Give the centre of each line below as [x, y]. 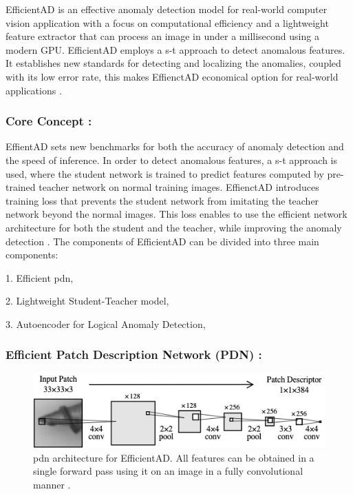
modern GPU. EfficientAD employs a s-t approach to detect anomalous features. [175, 49]
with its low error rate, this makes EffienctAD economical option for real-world [172, 76]
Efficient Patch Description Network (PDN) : [134, 354]
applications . [34, 90]
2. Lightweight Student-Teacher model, [87, 301]
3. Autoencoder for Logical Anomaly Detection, [106, 323]
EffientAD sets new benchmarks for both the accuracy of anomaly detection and [175, 146]
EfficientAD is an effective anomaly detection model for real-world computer [167, 9]
